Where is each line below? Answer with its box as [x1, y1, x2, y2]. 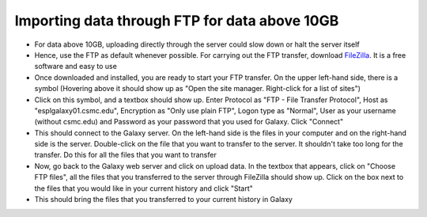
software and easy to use [34, 62, 118, 71]
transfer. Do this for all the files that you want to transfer [34, 150, 217, 160]
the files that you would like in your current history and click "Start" [34, 183, 253, 193]
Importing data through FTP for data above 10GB [14, 12, 339, 29]
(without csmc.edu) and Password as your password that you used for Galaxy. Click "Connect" [34, 117, 344, 127]
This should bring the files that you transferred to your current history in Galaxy [34, 195, 293, 204]
